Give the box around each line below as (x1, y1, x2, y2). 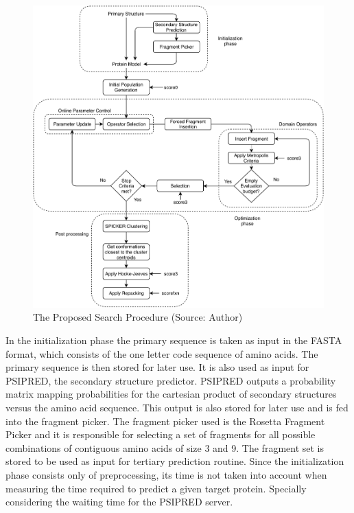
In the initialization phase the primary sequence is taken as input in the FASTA (5, 333, 342, 347)
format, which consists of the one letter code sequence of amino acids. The (5, 346, 318, 361)
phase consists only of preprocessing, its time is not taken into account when (5, 468, 327, 482)
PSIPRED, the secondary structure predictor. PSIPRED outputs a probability (5, 373, 336, 387)
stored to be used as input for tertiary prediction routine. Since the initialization (5, 454, 344, 468)
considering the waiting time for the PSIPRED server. (5, 494, 233, 509)
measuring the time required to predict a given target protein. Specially (5, 481, 307, 495)
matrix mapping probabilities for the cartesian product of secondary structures (5, 387, 337, 401)
